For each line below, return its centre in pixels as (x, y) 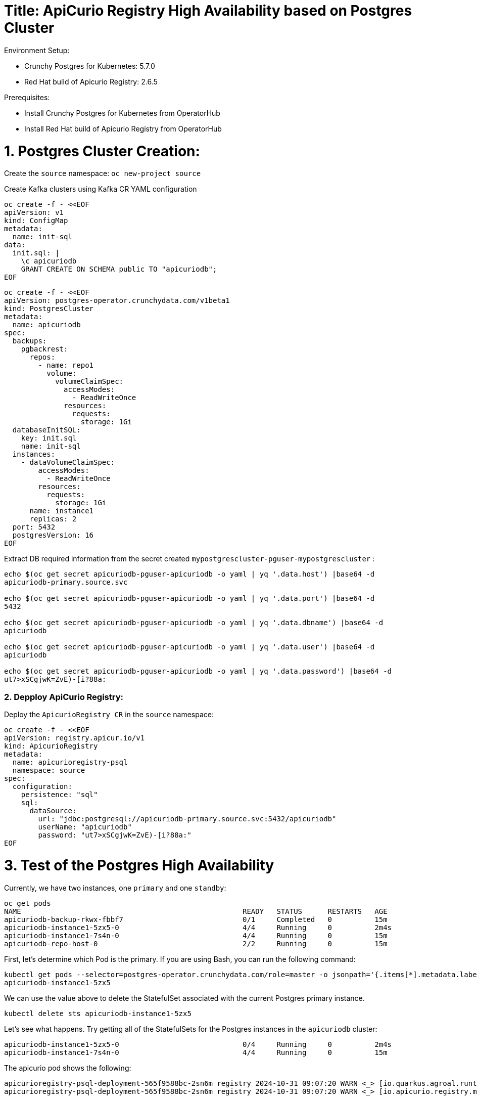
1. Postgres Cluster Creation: (102, 151)
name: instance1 (62, 511)
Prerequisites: (27, 97)
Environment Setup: (37, 50)
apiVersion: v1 (34, 213)
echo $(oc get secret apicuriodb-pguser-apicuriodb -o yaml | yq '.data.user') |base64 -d (189, 647)
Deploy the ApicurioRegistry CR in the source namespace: (109, 714)
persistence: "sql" (59, 795)
